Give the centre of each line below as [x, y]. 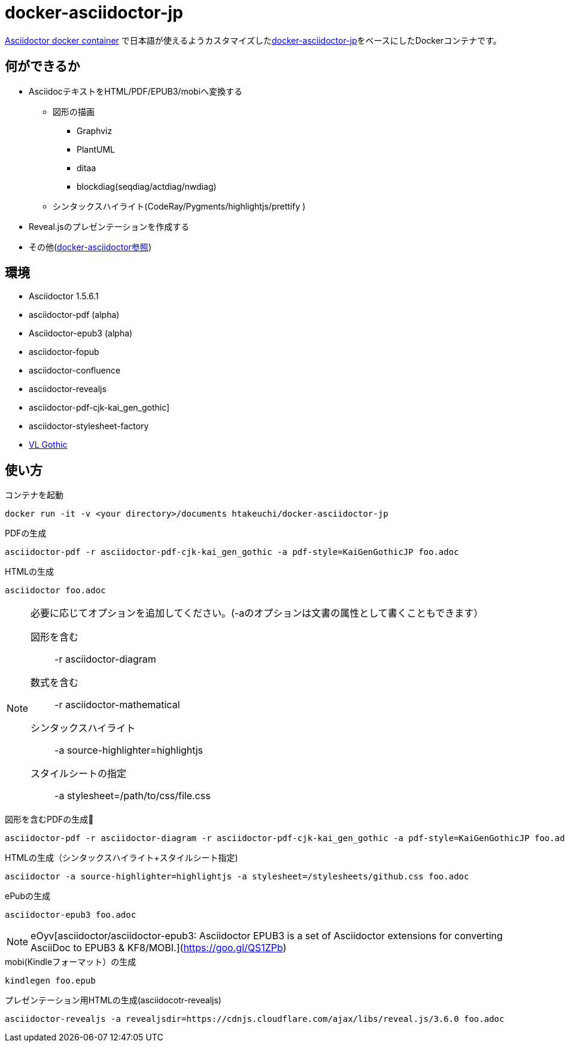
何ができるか [42, 66]
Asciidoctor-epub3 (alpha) [81, 333]
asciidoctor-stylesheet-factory [89, 426]
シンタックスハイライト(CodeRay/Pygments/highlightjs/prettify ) [179, 206]
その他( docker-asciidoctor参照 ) [90, 247]
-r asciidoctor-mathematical [117, 705]
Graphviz [95, 131]
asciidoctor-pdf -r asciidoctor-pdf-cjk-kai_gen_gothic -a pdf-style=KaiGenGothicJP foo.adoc [232, 552]
